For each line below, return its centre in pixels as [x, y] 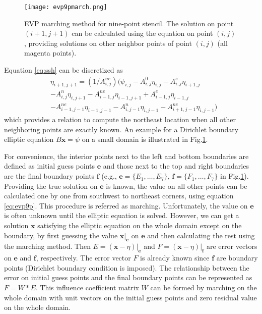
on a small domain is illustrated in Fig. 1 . [145, 139]
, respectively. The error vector [83, 258]
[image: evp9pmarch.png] [66, 7]
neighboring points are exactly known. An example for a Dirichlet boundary [121, 129]
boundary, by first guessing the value [61, 235]
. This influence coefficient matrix [87, 287]
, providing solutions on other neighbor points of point [108, 43]
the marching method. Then [47, 246]
